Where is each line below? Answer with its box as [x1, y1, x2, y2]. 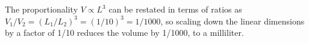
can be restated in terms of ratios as [108, 3, 242, 15]
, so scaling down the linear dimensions [160, 14, 305, 27]
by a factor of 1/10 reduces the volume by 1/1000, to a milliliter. [5, 26, 244, 39]
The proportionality [5, 3, 78, 15]
